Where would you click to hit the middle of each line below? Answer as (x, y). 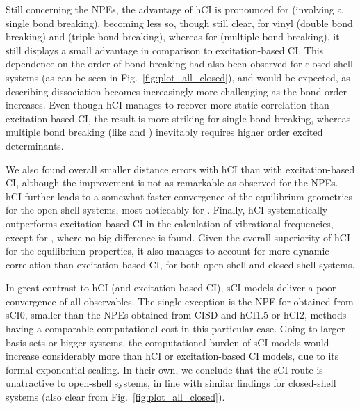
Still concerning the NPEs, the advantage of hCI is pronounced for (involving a (174, 9)
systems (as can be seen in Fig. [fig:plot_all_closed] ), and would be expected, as (178, 77)
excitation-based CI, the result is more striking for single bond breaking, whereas (178, 118)
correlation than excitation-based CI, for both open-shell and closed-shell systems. (180, 264)
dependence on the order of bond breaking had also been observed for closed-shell (179, 64)
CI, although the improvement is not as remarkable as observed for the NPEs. (172, 183)
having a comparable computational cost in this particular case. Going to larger (175, 329)
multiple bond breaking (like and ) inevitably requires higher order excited (164, 132)
